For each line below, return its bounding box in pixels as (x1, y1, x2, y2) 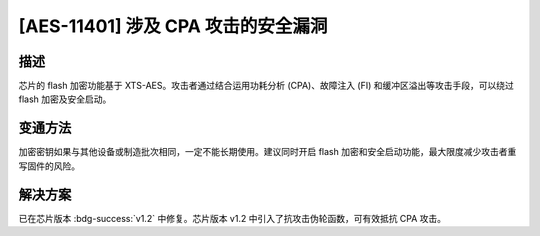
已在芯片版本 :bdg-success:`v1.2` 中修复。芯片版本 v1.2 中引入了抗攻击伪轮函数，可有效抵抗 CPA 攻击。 (18, 212, 447, 224)
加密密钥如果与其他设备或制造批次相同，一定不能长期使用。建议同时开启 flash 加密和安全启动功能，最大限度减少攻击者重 (18, 146, 517, 158)
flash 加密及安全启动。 (18, 93, 112, 105)
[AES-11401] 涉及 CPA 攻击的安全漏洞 (18, 15, 328, 37)
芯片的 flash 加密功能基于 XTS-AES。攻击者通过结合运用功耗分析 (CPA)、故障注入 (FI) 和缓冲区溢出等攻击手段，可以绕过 (18, 80, 515, 92)
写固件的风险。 (18, 160, 80, 172)
